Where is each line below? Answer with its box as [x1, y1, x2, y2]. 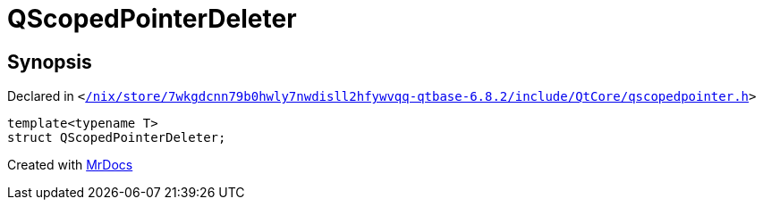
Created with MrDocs [7, 157, 133, 173]
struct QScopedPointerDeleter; [7, 130, 226, 145]
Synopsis [7, 50, 92, 73]
